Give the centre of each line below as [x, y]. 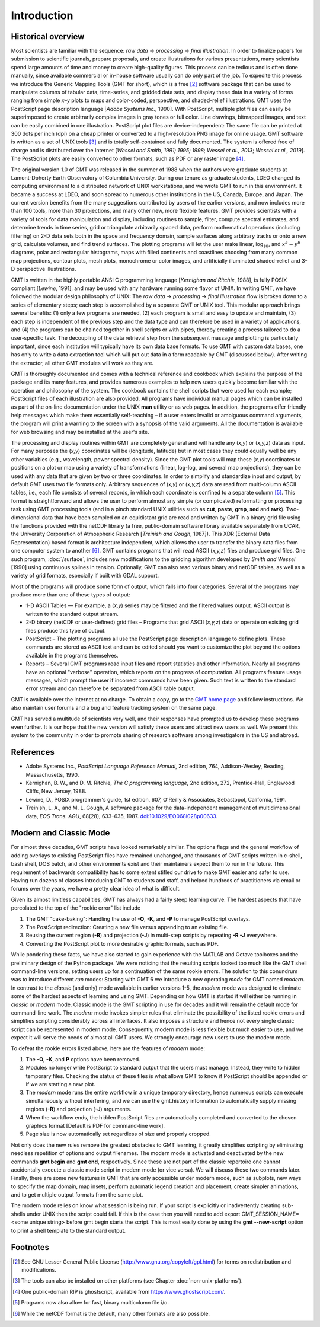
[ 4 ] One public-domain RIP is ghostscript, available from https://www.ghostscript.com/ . [119, 1291]
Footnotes [30, 1247]
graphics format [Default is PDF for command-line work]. [95, 1125]
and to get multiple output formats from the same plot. [77, 1195]
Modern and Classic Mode [60, 833]
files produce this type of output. [66, 630]
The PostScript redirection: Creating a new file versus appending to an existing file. [127, 927]
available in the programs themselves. [72, 655]
